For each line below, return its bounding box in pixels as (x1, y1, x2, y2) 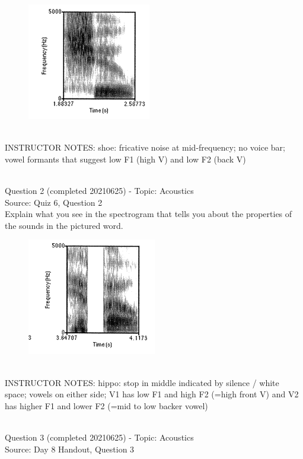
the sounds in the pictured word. (5, 219, 123, 231)
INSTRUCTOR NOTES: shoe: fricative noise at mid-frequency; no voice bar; (5, 141, 285, 154)
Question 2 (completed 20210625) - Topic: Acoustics (5, 184, 194, 196)
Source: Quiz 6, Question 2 (5, 196, 103, 208)
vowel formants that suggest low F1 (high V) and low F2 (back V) (5, 152, 246, 165)
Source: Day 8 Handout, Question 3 (5, 442, 135, 455)
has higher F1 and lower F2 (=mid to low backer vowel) (5, 399, 208, 412)
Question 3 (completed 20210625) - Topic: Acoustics (5, 431, 194, 443)
